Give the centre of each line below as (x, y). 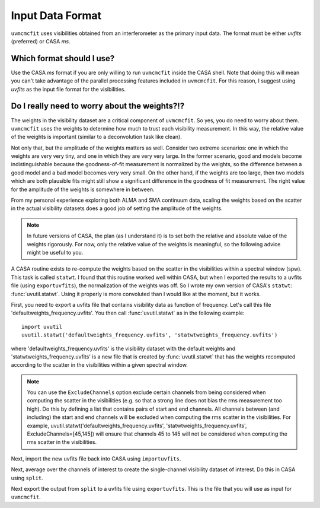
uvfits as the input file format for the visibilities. (68, 89)
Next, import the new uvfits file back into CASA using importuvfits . (96, 458)
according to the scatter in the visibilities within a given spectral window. (99, 365)
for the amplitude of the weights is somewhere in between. (83, 189)
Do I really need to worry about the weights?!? (98, 106)
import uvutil (42, 327)
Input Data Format (56, 15)
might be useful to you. (55, 253)
